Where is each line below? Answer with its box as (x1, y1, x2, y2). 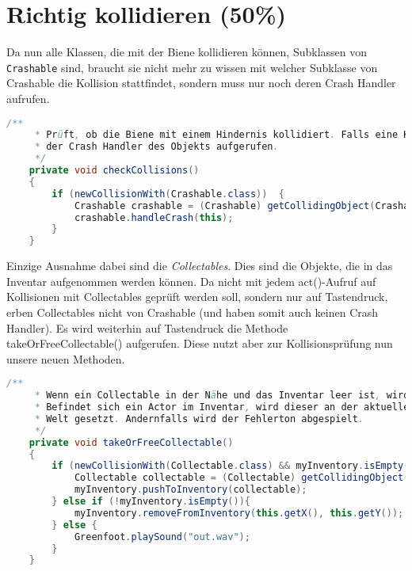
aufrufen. (6, 89, 50, 106)
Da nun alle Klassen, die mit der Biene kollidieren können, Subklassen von (6, 44, 368, 60)
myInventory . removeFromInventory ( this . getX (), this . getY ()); (74, 507, 404, 519)
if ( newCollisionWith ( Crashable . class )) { (51, 188, 284, 200)
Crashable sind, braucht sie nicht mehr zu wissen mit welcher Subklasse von (6, 59, 378, 75)
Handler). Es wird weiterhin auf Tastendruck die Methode (6, 319, 288, 336)
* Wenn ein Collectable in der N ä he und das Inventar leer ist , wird (34, 390, 410, 402)
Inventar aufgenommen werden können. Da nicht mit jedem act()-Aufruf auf (6, 272, 376, 289)
